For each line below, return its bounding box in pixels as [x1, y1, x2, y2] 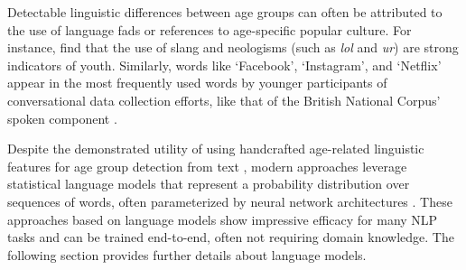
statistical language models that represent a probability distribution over [7, 174, 410, 193]
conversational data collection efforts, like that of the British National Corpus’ [7, 90, 441, 109]
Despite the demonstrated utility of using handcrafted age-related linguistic [7, 139, 424, 158]
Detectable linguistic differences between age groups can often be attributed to [7, 3, 443, 21]
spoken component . [7, 108, 117, 127]
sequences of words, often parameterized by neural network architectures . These [7, 191, 452, 210]
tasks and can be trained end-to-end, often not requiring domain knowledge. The [7, 228, 454, 247]
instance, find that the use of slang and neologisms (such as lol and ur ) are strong [7, 38, 459, 57]
